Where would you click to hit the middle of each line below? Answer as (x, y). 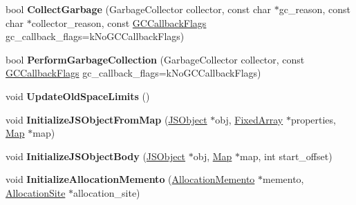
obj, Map (213, 156)
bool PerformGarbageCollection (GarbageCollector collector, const (155, 59)
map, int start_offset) (286, 156)
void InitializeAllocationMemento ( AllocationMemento (130, 179)
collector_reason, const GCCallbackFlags (119, 22)
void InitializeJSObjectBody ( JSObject (96, 156)
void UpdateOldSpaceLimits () (78, 96)
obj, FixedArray (249, 119)
